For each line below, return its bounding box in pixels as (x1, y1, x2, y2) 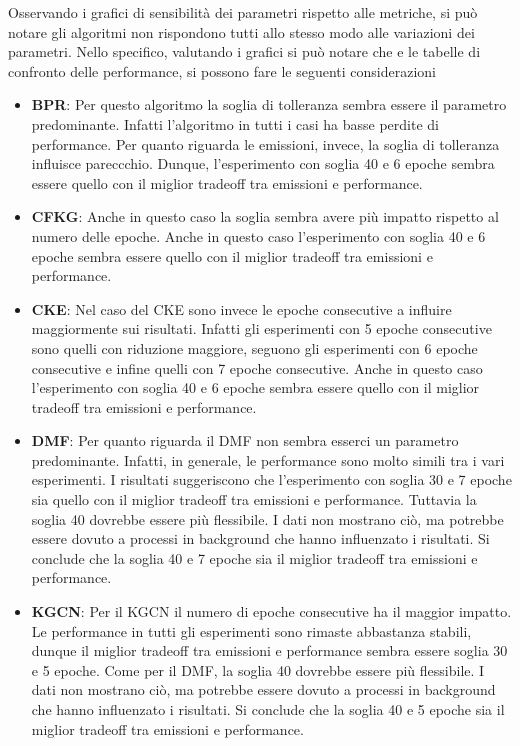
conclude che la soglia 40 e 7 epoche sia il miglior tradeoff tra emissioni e (31, 547, 478, 568)
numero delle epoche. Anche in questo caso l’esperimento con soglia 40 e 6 (31, 225, 486, 246)
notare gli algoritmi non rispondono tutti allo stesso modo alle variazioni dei (8, 21, 475, 42)
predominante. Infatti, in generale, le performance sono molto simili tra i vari (31, 449, 505, 470)
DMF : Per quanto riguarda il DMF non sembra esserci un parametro (31, 430, 459, 451)
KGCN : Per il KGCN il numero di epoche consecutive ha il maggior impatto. (31, 601, 512, 622)
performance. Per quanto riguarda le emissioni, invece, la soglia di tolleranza (31, 133, 500, 154)
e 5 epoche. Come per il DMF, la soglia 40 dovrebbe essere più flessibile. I (31, 659, 485, 680)
